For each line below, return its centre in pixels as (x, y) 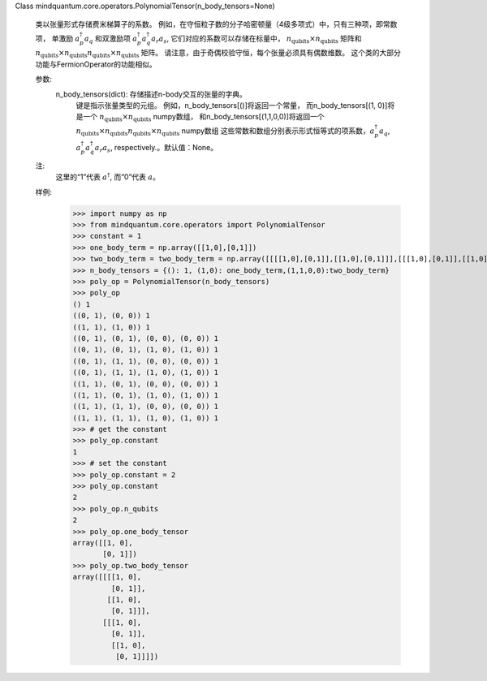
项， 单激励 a (58, 38)
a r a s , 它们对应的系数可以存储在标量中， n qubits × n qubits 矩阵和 (256, 39)
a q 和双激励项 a (111, 39)
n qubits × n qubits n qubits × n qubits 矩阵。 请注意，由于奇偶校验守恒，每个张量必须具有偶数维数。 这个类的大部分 (218, 54)
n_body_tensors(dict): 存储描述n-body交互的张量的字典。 (151, 94)
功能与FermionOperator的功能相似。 (96, 64)
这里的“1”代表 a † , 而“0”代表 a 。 (108, 177)
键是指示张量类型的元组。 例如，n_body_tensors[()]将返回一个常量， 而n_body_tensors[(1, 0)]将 (235, 105)
